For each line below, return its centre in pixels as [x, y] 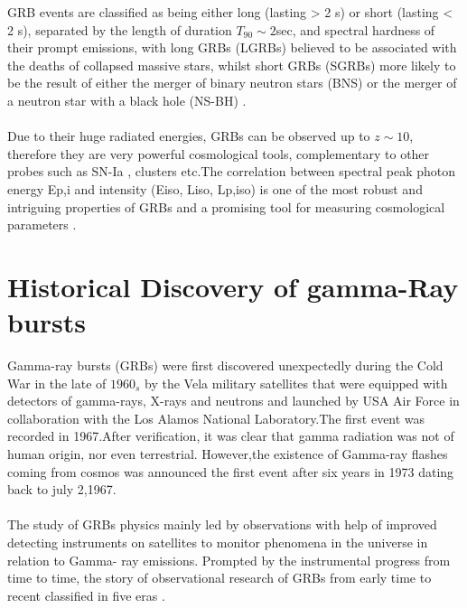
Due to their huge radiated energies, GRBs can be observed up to [189, 136]
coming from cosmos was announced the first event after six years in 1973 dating [231, 471]
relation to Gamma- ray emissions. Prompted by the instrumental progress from [229, 560]
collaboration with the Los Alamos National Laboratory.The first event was [216, 418]
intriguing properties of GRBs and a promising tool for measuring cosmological [226, 206]
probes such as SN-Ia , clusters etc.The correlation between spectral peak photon [232, 171]
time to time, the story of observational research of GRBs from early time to [219, 578]
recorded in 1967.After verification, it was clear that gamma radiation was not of [231, 436]
